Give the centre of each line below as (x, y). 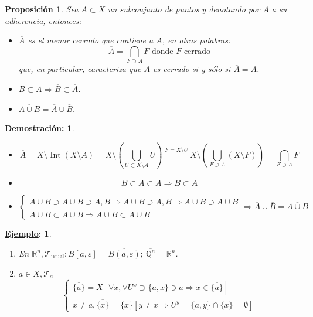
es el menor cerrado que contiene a (91, 40)
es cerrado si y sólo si (192, 69)
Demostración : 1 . (40, 128)
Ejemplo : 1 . (28, 234)
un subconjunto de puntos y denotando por (184, 9)
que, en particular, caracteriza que (80, 69)
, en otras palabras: (196, 40)
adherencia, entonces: (43, 20)
